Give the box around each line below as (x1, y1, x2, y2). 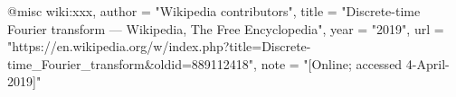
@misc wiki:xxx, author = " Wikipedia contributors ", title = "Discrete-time (7, 2, 421, 20)
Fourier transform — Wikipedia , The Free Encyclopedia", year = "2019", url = (7, 19, 444, 38)
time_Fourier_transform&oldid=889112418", (7, 54, 257, 73)
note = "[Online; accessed (261, 54, 403, 73)
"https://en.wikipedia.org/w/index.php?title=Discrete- (7, 37, 311, 56)
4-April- (405, 54, 450, 73)
